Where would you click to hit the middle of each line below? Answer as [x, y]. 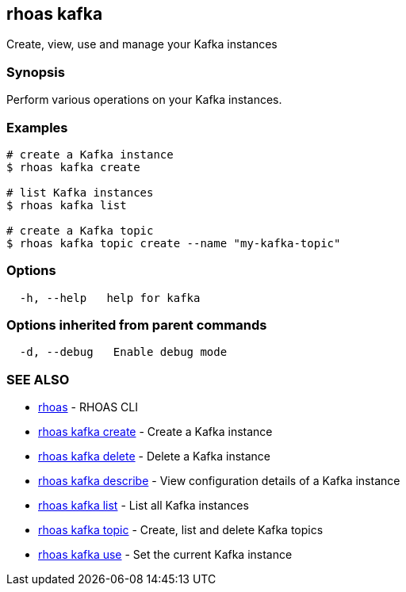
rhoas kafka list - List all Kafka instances [144, 506]
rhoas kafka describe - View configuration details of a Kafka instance [219, 481]
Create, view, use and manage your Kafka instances [142, 44]
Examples [37, 127]
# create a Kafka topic [80, 230]
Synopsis [36, 72]
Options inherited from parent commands [137, 325]
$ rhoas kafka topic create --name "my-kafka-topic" [174, 243]
